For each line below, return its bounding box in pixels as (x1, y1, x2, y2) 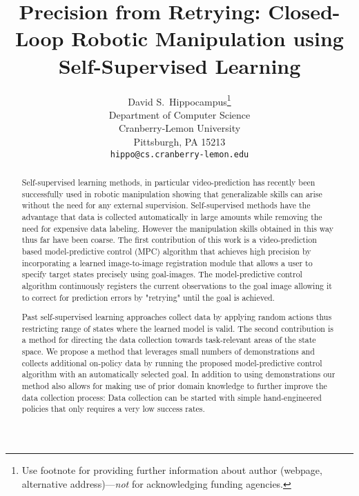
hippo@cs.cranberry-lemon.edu (110, 149, 249, 159)
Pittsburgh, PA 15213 (133, 134, 226, 148)
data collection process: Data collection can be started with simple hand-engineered (21, 391, 322, 403)
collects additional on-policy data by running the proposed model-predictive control (21, 357, 322, 368)
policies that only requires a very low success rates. (21, 403, 205, 415)
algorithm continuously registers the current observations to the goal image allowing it (21, 279, 332, 291)
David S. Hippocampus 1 (128, 92, 231, 108)
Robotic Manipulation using (71, 24, 344, 52)
